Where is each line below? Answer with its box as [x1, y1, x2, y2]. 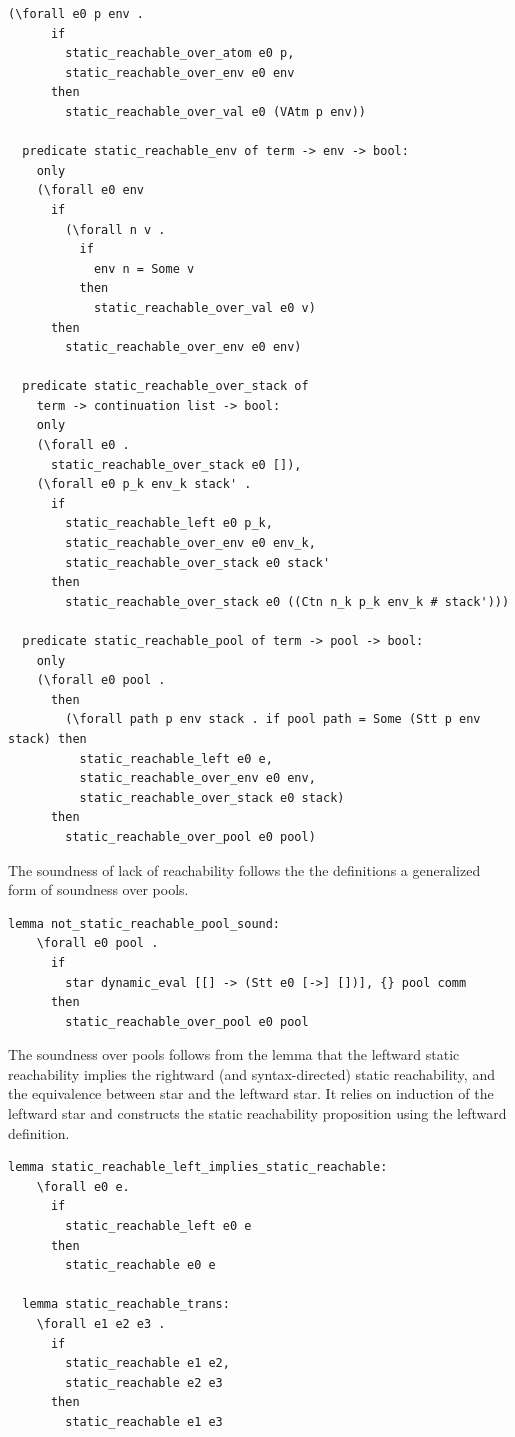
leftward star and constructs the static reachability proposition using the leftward [8, 1103, 507, 1124]
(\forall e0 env [36, 183, 145, 198]
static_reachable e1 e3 [65, 1414, 223, 1429]
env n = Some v [93, 261, 195, 276]
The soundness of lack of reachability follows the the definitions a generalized [8, 859, 481, 880]
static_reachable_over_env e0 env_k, [65, 536, 316, 551]
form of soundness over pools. [8, 879, 189, 900]
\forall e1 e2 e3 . [36, 1317, 166, 1331]
